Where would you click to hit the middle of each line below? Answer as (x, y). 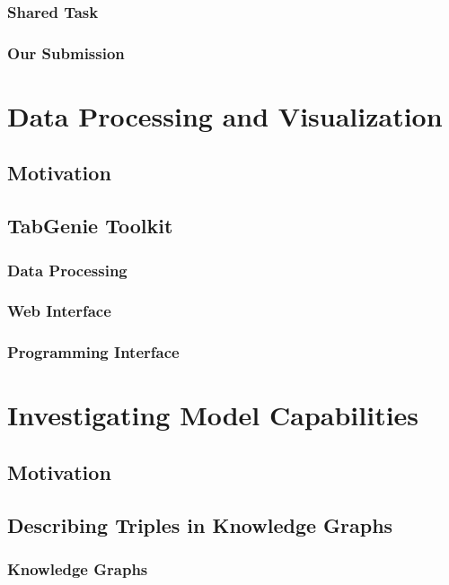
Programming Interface (93, 352)
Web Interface (59, 311)
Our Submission (66, 52)
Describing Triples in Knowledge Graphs (200, 524)
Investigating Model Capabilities (213, 415)
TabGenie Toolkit (90, 226)
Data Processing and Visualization (225, 115)
